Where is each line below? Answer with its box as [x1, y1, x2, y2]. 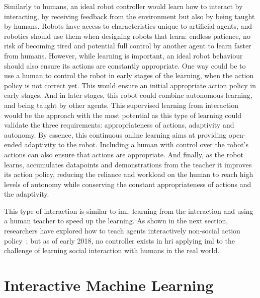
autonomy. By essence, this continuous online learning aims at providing [4, 129, 227, 140]
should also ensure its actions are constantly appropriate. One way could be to [4, 60, 246, 71]
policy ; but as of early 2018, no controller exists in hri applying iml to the [4, 235, 235, 246]
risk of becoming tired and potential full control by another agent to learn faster [4, 40, 251, 51]
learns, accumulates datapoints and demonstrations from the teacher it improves [4, 159, 252, 169]
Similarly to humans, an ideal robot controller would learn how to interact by [4, 1, 243, 11]
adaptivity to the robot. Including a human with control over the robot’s [24, 139, 249, 150]
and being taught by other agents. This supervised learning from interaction [4, 99, 239, 110]
